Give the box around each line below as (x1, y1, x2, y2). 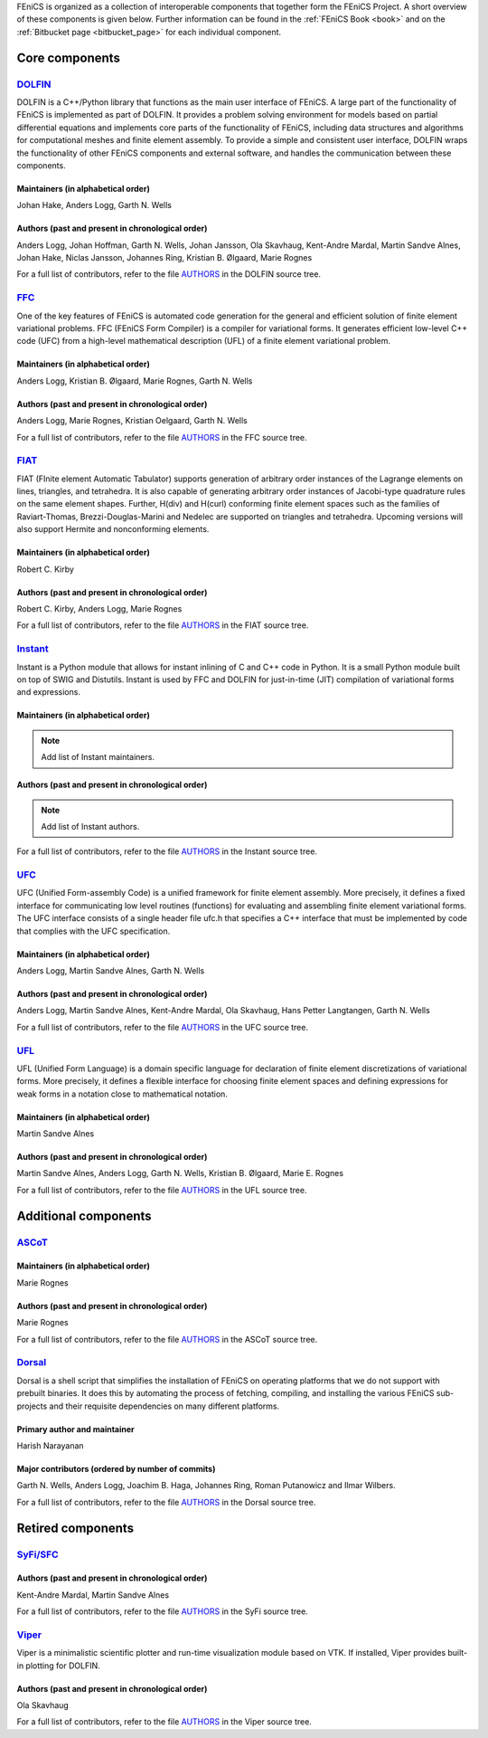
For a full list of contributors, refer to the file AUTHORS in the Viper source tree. (16, 1716, 312, 1727)
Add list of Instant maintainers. (41, 752, 155, 763)
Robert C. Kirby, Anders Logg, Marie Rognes (16, 603, 183, 614)
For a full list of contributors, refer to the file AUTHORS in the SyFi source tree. (16, 1606, 309, 1617)
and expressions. (16, 687, 81, 698)
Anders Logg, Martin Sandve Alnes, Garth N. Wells (16, 965, 205, 976)
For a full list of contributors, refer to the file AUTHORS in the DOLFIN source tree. (16, 269, 321, 280)
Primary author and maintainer (16, 1423, 135, 1434)
